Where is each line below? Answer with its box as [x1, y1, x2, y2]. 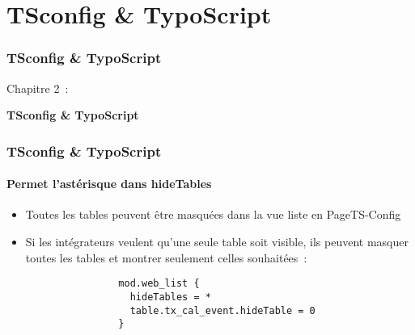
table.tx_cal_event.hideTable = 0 [129, 304, 315, 316]
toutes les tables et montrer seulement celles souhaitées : [25, 249, 307, 266]
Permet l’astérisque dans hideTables [6, 175, 212, 192]
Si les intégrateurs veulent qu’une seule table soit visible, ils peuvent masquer [25, 233, 409, 250]
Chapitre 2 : [6, 79, 69, 96]
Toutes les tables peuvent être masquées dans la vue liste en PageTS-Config [25, 206, 401, 223]
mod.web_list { [118, 278, 200, 290]
